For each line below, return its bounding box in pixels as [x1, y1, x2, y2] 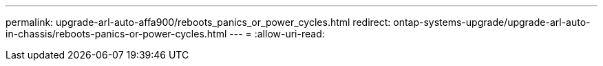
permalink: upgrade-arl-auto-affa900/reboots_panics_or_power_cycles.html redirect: [6, 16, 391, 28]
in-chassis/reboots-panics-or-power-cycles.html [6, 28, 227, 39]
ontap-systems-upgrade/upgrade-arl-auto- [393, 16, 591, 28]
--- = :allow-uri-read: [229, 28, 325, 39]
